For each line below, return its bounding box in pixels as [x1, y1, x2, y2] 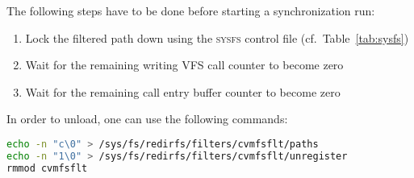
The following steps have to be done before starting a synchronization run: [6, 2, 375, 19]
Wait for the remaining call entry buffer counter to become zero [25, 83, 341, 100]
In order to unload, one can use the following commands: [6, 110, 288, 127]
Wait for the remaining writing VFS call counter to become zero [25, 56, 344, 73]
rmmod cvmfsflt [6, 162, 88, 174]
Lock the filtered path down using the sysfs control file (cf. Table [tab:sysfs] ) [25, 29, 409, 46]
